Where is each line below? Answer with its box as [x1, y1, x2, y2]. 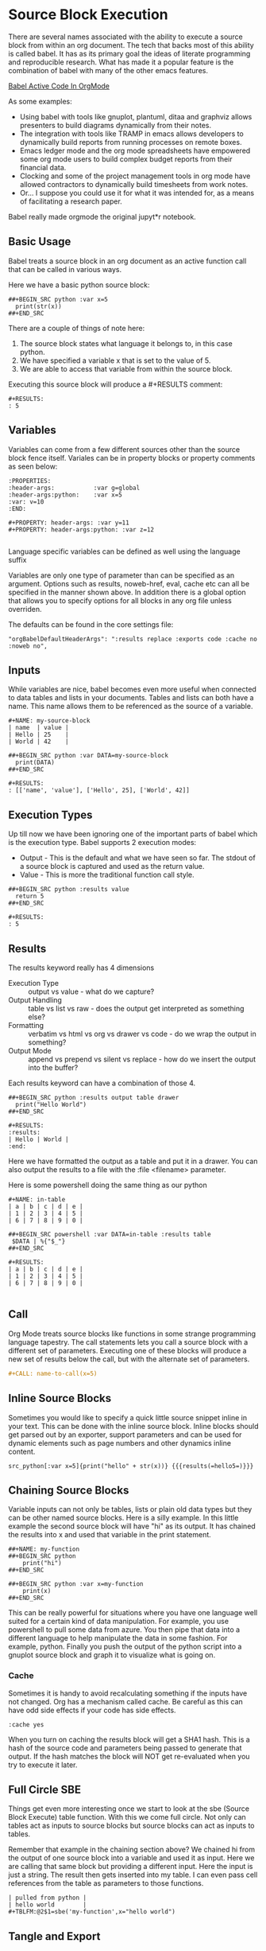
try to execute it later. [8, 1760, 78, 1770]
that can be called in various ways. [8, 264, 122, 274]
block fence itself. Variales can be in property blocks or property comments [8, 453, 256, 462]
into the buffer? [28, 1063, 79, 1072]
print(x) [22, 1587, 52, 1595]
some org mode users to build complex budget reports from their [19, 154, 233, 164]
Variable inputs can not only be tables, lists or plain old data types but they [8, 1505, 253, 1514]
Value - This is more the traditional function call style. [19, 870, 195, 880]
